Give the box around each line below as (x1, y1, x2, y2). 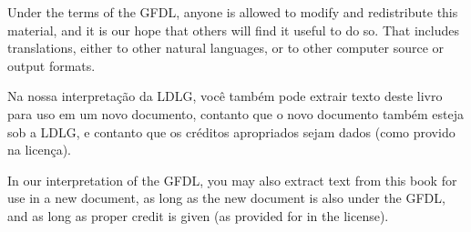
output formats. (7, 55, 96, 75)
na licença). (7, 140, 71, 159)
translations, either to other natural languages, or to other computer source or (7, 38, 445, 57)
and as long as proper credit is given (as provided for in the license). (7, 206, 389, 225)
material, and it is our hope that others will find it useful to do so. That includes (7, 20, 459, 39)
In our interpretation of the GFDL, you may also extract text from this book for (7, 170, 457, 189)
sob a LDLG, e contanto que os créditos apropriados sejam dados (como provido (7, 122, 456, 141)
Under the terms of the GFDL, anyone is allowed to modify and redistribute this (7, 3, 458, 21)
